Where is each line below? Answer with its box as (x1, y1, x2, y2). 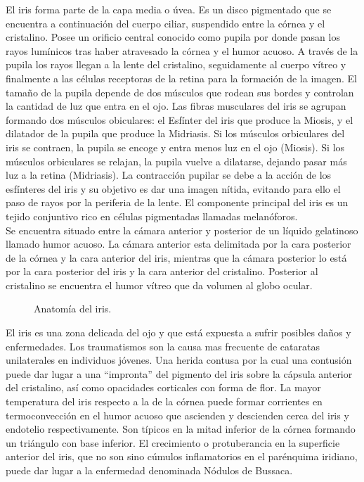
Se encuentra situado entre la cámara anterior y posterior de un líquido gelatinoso (6, 222, 358, 237)
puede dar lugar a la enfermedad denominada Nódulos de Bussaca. (6, 463, 293, 477)
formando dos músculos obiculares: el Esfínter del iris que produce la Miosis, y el (6, 112, 353, 127)
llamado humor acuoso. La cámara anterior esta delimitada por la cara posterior (6, 236, 351, 251)
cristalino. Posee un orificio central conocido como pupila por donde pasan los (6, 30, 340, 44)
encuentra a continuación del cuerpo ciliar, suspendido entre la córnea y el (6, 15, 325, 30)
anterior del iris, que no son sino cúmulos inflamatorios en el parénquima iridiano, (6, 449, 358, 464)
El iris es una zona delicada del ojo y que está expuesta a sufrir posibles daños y (6, 325, 351, 340)
